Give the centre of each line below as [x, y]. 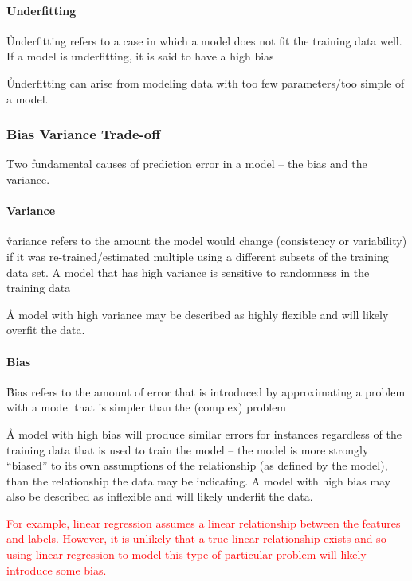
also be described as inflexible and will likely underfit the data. [160, 496]
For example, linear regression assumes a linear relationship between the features [204, 523]
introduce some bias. [57, 569]
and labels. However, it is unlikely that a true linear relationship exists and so [196, 538]
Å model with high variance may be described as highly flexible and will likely [198, 314]
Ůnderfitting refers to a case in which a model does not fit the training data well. [204, 40]
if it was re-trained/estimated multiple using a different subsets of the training [198, 256]
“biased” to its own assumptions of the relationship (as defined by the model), [197, 465]
